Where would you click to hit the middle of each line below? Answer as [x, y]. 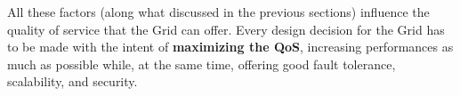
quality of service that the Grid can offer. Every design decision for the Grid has [226, 29]
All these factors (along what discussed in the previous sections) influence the [218, 12]
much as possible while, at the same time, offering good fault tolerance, [202, 64]
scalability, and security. [73, 81]
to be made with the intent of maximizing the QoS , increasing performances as [230, 47]
